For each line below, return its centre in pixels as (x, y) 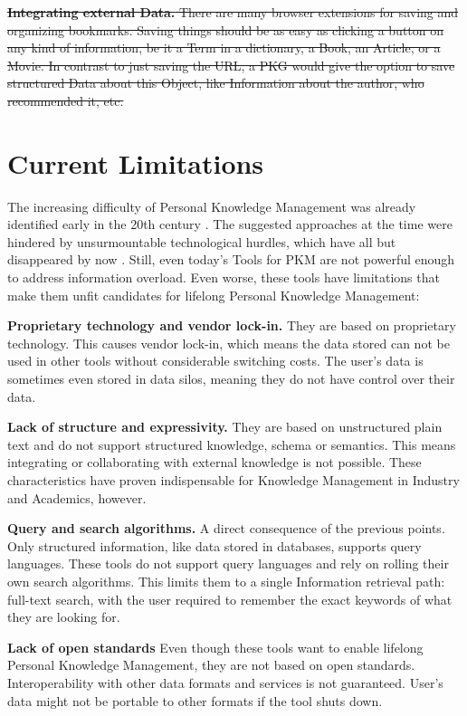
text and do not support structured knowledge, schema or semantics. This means (232, 444)
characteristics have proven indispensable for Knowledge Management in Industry (233, 480)
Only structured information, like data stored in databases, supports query (214, 545)
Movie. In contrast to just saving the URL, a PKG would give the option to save (231, 65)
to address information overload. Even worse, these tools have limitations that (224, 277)
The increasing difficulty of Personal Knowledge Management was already (212, 206)
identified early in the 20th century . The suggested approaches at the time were (230, 224)
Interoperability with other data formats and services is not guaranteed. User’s (225, 682)
